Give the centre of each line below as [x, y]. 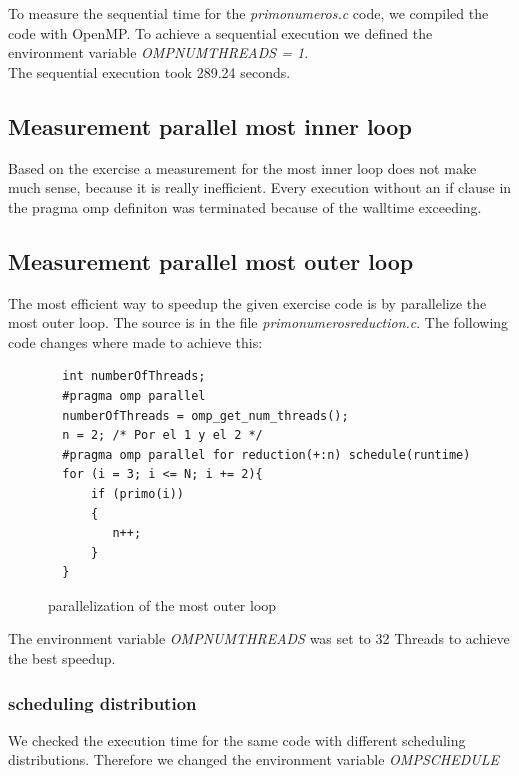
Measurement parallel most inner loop [210, 125]
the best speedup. [62, 658]
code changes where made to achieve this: [135, 341]
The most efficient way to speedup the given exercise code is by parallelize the [247, 302]
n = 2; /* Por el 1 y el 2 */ [162, 435]
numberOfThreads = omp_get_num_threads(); [205, 415]
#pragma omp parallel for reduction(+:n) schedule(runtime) [266, 454]
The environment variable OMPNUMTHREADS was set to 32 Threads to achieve [259, 638]
